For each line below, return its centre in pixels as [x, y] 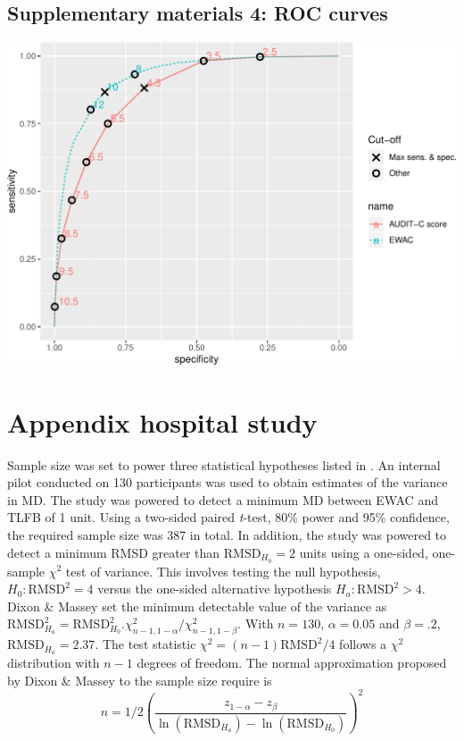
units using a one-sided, [364, 552]
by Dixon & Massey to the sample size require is [140, 680]
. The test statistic [145, 644]
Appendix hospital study [162, 421]
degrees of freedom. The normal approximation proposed [292, 662]
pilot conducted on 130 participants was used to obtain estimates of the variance [228, 482]
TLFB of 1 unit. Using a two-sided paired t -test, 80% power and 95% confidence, [228, 517]
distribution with [54, 662]
